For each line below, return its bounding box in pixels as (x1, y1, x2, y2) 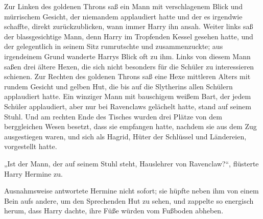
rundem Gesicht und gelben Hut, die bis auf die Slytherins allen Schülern (4, 81, 233, 91)
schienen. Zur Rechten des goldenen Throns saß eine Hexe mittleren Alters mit (4, 71, 251, 82)
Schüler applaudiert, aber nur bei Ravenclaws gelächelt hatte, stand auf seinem (4, 101, 251, 111)
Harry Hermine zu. (4, 168, 63, 179)
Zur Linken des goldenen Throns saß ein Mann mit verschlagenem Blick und (4, 1, 243, 11)
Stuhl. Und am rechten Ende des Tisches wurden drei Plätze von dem (4, 111, 222, 121)
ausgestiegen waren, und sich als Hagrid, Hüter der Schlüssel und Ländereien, (4, 131, 247, 141)
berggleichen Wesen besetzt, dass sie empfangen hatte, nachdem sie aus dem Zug (4, 121, 257, 132)
